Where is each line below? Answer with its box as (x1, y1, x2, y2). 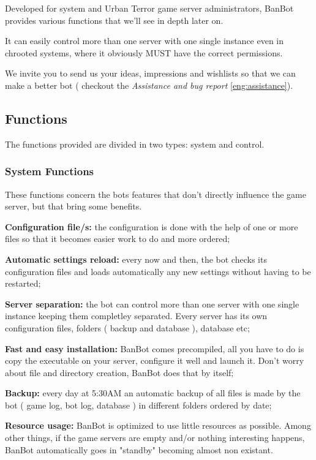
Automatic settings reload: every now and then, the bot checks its (5, 252, 267, 265)
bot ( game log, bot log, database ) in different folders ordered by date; (5, 398, 272, 411)
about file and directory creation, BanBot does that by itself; (5, 366, 234, 379)
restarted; (5, 277, 41, 290)
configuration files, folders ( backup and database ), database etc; (5, 321, 250, 334)
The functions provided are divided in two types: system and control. (5, 137, 265, 150)
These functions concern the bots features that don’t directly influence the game (5, 187, 306, 200)
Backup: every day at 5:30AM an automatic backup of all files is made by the (5, 386, 301, 399)
